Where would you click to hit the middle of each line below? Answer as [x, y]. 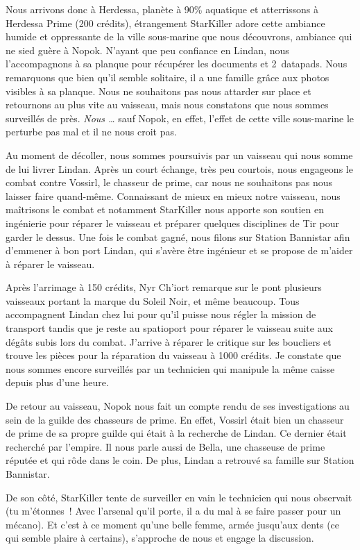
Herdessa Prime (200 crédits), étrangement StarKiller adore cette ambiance [165, 23]
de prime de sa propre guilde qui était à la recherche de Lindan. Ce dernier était [176, 433]
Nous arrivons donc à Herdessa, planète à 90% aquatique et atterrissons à [162, 9]
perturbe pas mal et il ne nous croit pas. [91, 132]
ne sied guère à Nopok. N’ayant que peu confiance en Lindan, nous [147, 50]
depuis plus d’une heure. [57, 382]
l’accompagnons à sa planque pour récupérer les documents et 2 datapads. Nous [177, 64]
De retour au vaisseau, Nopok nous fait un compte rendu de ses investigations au [178, 406]
